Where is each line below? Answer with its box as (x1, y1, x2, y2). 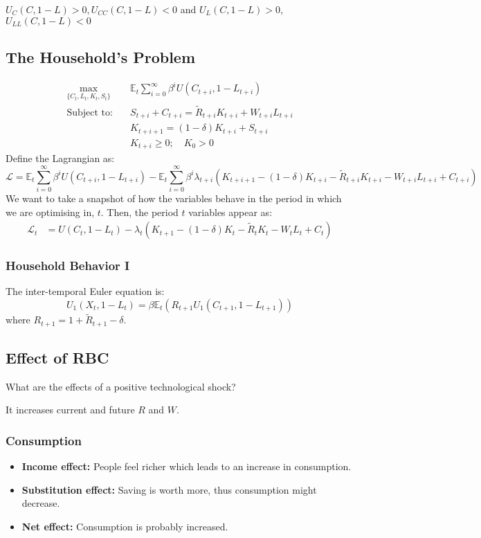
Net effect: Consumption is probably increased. (21, 519, 228, 534)
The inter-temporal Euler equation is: (6, 284, 165, 298)
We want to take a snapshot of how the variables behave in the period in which (6, 190, 342, 205)
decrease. (21, 496, 60, 510)
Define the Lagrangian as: (6, 151, 115, 165)
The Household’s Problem (6, 46, 196, 67)
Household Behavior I (6, 257, 130, 274)
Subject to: (66, 107, 113, 118)
